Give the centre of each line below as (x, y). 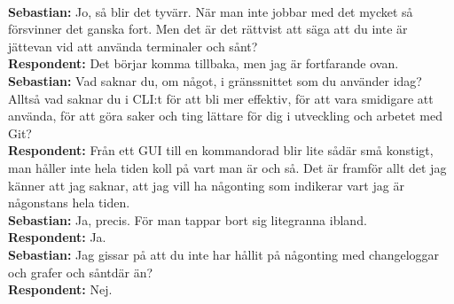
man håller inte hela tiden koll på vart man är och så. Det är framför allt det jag (227, 167)
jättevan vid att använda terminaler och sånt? (133, 46)
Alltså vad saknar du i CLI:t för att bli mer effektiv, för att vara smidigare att (221, 98)
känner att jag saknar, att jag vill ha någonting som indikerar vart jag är (206, 185)
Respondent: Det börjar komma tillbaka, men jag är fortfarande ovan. (204, 63)
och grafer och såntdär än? (81, 272)
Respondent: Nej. (60, 289)
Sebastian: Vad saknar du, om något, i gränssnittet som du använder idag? (215, 80)
